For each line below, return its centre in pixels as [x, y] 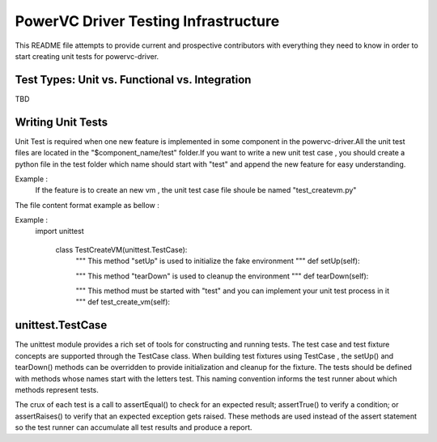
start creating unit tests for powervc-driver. [87, 56]
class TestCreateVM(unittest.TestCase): [121, 249]
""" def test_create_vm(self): [123, 302]
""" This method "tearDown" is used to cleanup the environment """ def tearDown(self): [222, 276]
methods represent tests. [57, 389]
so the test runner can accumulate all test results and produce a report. [134, 427]
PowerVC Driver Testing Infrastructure [147, 21]
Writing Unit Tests [62, 122]
